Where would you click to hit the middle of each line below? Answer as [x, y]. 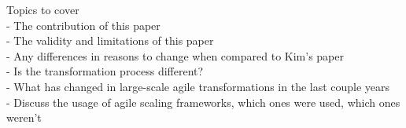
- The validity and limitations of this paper [110, 40]
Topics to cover [43, 9]
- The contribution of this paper [83, 25]
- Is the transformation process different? [105, 71]
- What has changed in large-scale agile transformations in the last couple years [198, 86]
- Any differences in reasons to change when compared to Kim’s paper [175, 55]
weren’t [24, 117]
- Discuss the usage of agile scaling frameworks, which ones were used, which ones [203, 102]
